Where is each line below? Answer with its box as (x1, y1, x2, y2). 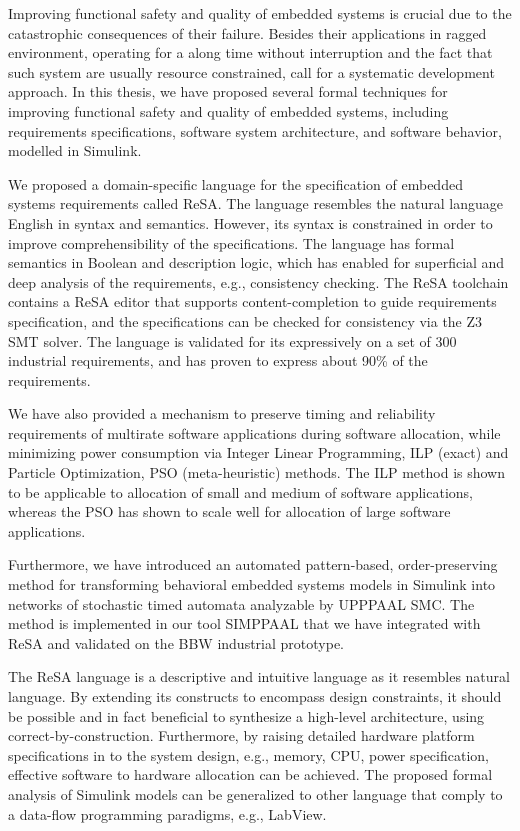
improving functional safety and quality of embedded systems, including (8, 100, 449, 121)
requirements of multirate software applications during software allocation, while (8, 422, 501, 443)
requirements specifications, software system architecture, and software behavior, (8, 120, 502, 141)
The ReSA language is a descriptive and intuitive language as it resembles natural (8, 666, 510, 687)
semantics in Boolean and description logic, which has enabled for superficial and (8, 252, 505, 273)
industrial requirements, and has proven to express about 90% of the (8, 350, 428, 371)
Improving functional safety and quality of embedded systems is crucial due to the (8, 3, 512, 23)
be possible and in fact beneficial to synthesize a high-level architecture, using (8, 705, 485, 726)
